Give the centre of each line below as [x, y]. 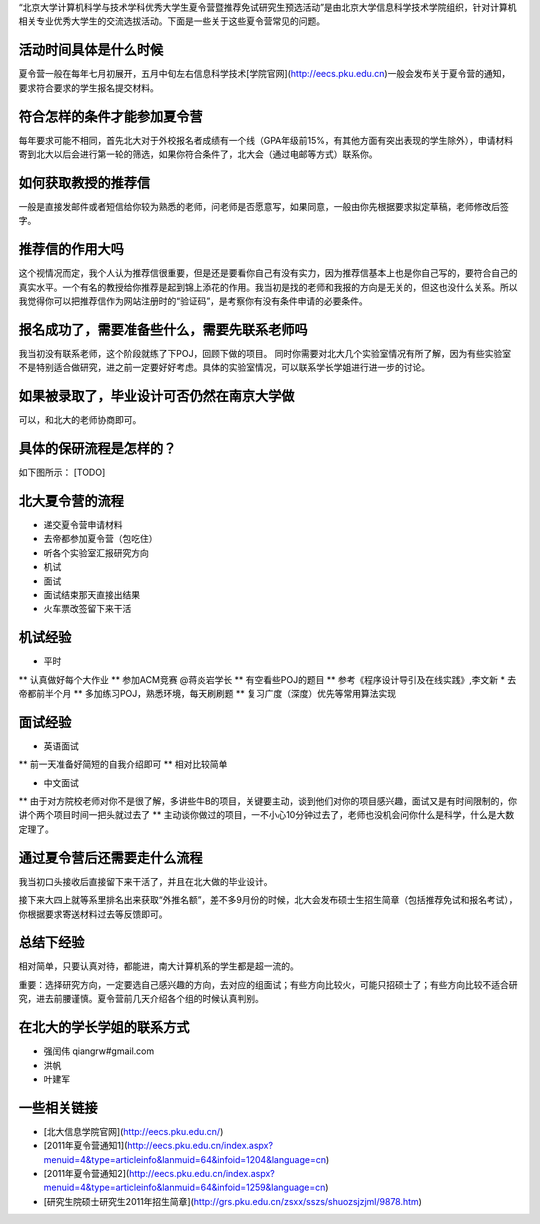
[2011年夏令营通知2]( [86, 1174]
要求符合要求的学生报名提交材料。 [88, 87]
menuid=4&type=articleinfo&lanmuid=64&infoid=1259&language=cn [184, 1187]
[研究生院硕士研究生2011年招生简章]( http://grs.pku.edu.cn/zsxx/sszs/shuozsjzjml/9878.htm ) [232, 1201]
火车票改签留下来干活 [87, 609]
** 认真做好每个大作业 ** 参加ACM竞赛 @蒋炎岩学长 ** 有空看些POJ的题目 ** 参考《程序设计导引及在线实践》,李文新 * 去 [267, 679]
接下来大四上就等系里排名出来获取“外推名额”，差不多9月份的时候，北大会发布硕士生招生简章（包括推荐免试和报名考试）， [268, 900]
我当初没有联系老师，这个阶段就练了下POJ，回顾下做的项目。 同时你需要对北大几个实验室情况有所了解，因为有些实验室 [265, 353]
